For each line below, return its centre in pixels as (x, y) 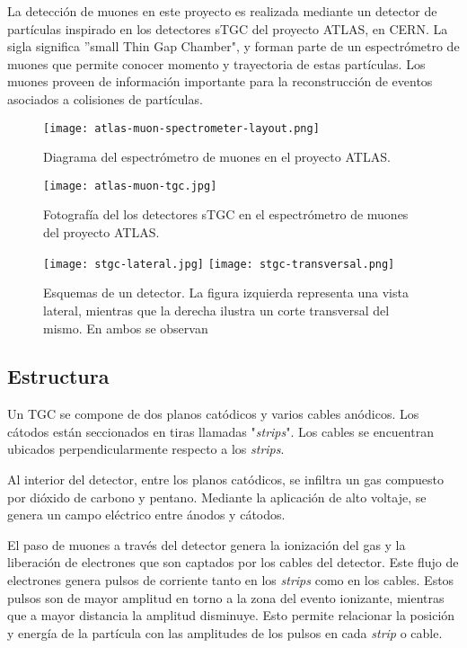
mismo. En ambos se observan (126, 328)
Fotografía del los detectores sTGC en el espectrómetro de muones (226, 214)
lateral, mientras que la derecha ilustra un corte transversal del (216, 310)
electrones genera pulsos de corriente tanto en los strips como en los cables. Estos (231, 580)
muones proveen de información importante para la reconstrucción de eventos (220, 81)
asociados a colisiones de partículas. (105, 98)
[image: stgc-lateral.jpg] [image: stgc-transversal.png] (219, 264)
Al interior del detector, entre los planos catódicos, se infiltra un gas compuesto (225, 479)
